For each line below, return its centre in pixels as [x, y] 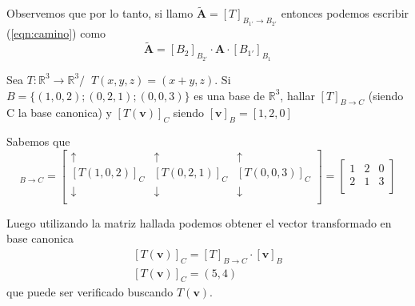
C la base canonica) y [59, 113]
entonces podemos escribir [345, 13]
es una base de [229, 95]
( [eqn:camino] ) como [56, 32]
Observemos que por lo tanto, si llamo [100, 13]
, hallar [297, 95]
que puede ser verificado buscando [90, 292]
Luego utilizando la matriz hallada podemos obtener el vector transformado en [199, 222]
